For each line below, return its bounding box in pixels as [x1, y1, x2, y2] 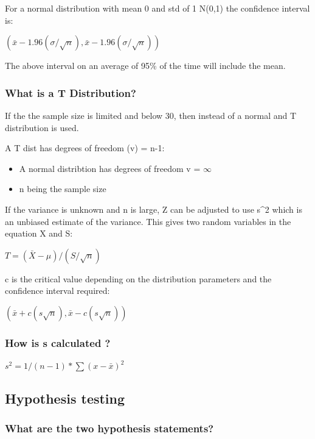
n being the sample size [19, 182, 106, 195]
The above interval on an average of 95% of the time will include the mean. [5, 59, 286, 72]
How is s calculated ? [5, 335, 111, 350]
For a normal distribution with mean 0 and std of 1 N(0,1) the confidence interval [5, 2, 310, 14]
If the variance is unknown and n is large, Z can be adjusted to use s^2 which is [5, 202, 302, 215]
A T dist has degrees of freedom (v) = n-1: [5, 141, 165, 154]
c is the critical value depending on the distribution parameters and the [5, 272, 272, 285]
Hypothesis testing [5, 389, 125, 408]
